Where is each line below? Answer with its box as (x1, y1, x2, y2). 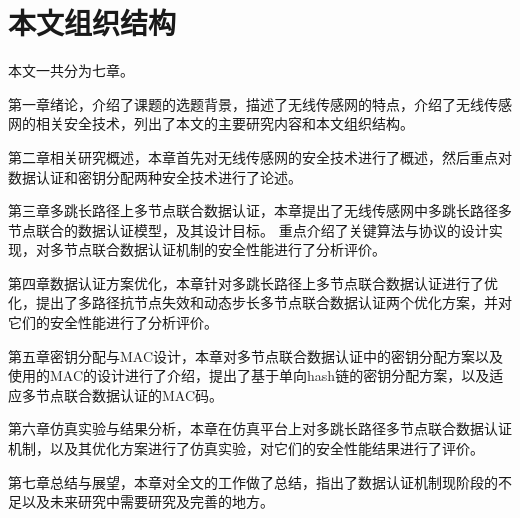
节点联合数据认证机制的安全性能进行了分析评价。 (63, 239, 386, 260)
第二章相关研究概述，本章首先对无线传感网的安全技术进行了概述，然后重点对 (8, 146, 512, 167)
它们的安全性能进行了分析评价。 (8, 312, 218, 333)
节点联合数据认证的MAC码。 (35, 384, 224, 405)
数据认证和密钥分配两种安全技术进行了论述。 (8, 166, 302, 187)
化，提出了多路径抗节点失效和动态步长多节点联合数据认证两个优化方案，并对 (8, 292, 512, 313)
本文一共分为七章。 (8, 60, 134, 81)
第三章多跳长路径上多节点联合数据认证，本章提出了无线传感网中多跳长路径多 (8, 200, 512, 221)
